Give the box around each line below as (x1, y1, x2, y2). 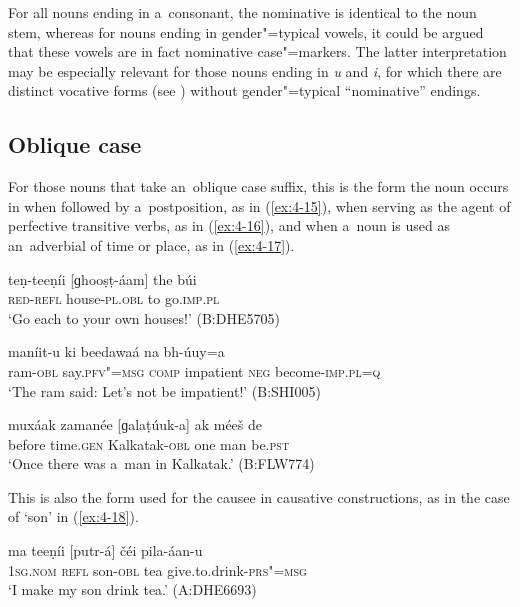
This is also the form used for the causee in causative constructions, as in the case (8, 486, 510, 507)
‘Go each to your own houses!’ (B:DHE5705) (8, 307, 280, 328)
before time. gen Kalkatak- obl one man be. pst (8, 433, 290, 454)
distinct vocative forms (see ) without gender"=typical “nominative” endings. (8, 80, 481, 101)
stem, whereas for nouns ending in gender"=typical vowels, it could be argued (8, 21, 484, 42)
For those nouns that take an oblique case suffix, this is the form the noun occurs (8, 176, 509, 197)
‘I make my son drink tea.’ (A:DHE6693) (8, 579, 257, 600)
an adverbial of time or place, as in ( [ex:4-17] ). (8, 234, 295, 255)
